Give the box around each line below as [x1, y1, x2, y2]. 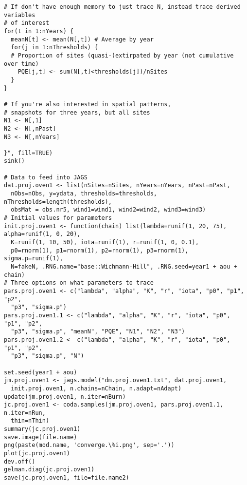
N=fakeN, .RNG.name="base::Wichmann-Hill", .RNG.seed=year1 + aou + [11, 263, 237, 270]
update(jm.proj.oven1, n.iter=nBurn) [4, 393, 126, 400]
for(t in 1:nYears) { [4, 27, 74, 35]
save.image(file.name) [4, 433, 77, 441]
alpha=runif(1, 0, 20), [4, 231, 81, 238]
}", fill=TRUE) [4, 149, 53, 156]
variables [4, 11, 35, 19]
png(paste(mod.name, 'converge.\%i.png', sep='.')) [4, 442, 175, 449]
